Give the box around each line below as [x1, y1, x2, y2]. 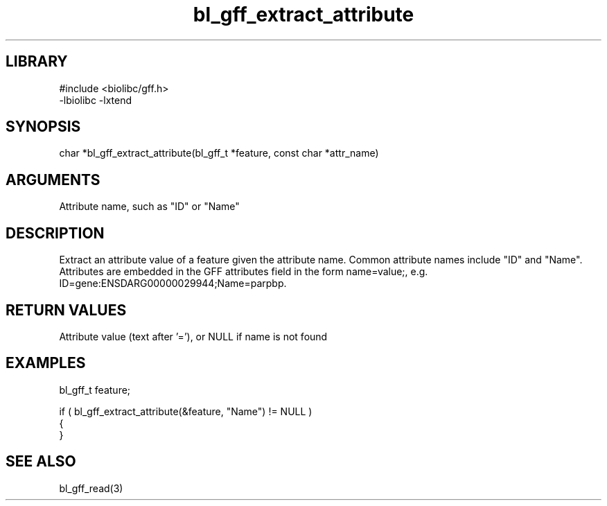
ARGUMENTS [6, 171, 100, 189]
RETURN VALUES [6, 301, 127, 319]
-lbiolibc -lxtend [59, 94, 132, 106]
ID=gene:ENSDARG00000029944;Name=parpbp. [59, 277, 287, 290]
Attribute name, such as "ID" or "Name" [59, 200, 240, 213]
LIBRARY [6, 53, 68, 71]
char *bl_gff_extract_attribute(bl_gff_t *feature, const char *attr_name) [59, 147, 379, 159]
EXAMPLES [6, 354, 86, 372]
